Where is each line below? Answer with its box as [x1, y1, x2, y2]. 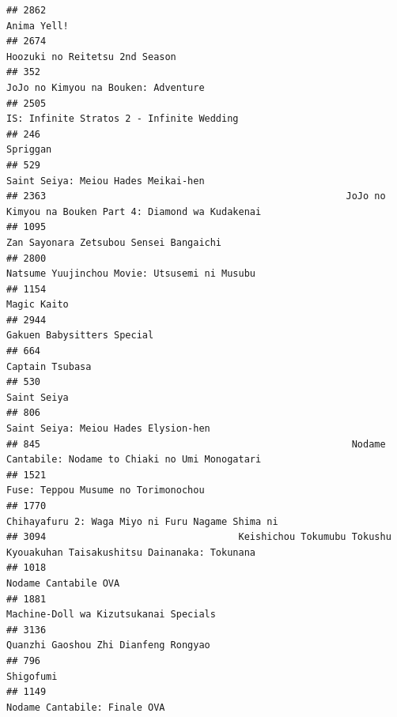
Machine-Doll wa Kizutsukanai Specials [6, 609, 216, 621]
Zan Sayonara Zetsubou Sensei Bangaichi [6, 236, 222, 248]
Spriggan [6, 144, 52, 156]
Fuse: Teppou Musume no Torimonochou [6, 485, 205, 496]
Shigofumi [6, 670, 58, 682]
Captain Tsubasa [6, 360, 92, 372]
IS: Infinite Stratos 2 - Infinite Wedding [6, 113, 239, 125]
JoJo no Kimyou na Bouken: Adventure [6, 81, 205, 93]
